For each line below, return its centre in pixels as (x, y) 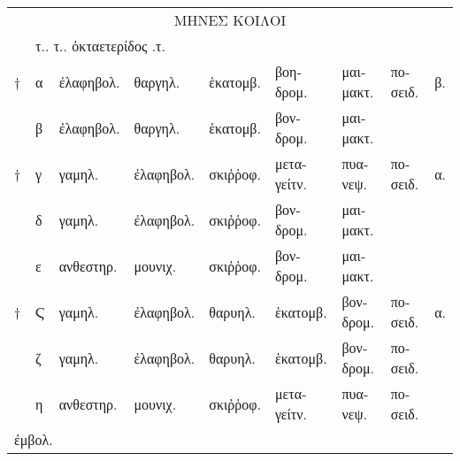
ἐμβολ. (34, 439)
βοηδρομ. (291, 81)
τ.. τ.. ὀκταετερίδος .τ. (100, 46)
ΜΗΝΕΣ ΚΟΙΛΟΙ (230, 20)
